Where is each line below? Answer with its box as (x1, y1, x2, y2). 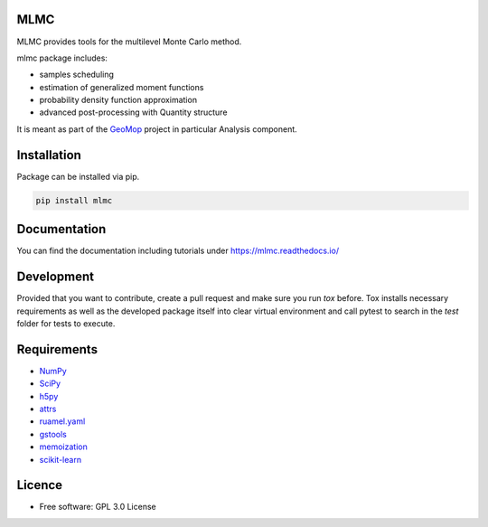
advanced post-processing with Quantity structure (39, 107, 228, 118)
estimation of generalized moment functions (39, 81, 204, 92)
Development (16, 269, 95, 285)
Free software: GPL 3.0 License (39, 502, 157, 513)
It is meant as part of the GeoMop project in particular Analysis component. (16, 123, 297, 135)
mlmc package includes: (16, 52, 108, 63)
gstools (39, 428, 67, 439)
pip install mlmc (35, 195, 113, 205)
